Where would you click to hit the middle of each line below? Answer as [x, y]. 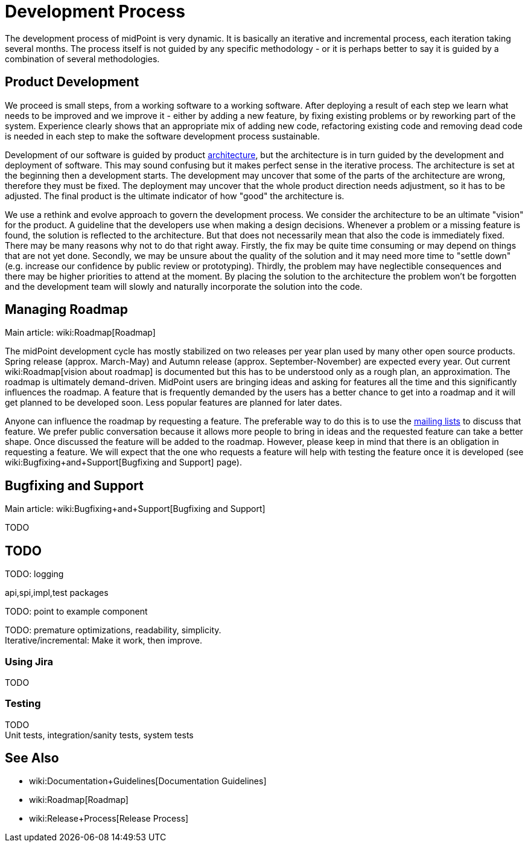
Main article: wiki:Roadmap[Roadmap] [80, 333]
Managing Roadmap [66, 310]
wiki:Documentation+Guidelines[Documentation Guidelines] [148, 781]
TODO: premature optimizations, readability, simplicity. [113, 630]
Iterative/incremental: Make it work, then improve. [103, 641]
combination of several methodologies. [82, 59]
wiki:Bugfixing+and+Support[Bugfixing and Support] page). [123, 462]
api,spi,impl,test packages [57, 593]
